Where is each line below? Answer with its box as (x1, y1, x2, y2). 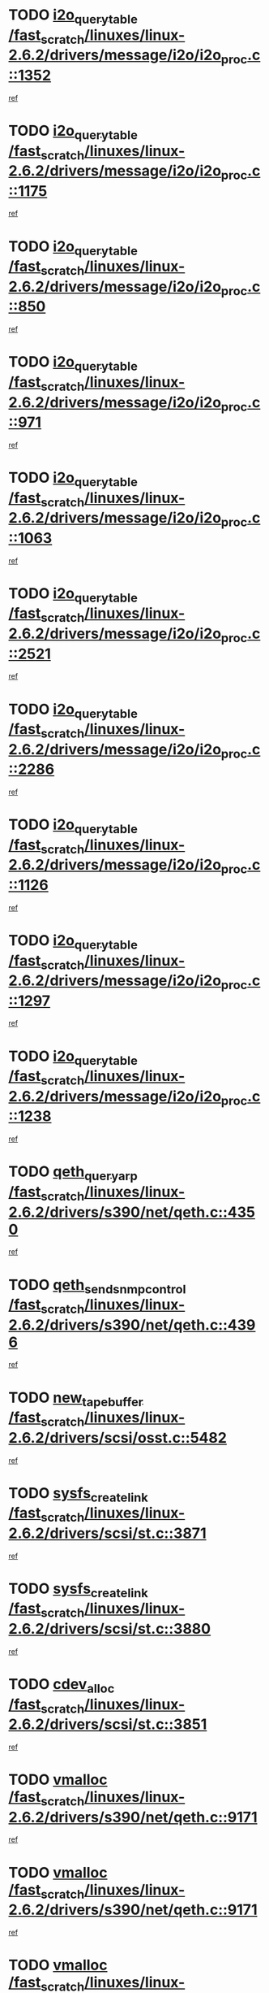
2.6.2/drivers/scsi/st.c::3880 (8, 1620, 211, 1639)
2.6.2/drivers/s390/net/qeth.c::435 (8, 1203, 256, 1221)
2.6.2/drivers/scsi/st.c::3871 (8, 1524, 207, 1542)
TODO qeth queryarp (8, 1162, 138, 1183)
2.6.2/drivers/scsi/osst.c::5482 (8, 1428, 227, 1447)
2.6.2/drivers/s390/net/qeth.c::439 (8, 1315, 256, 1334)
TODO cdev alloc (8, 1675, 115, 1696)
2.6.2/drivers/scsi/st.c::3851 (8, 1715, 207, 1734)
